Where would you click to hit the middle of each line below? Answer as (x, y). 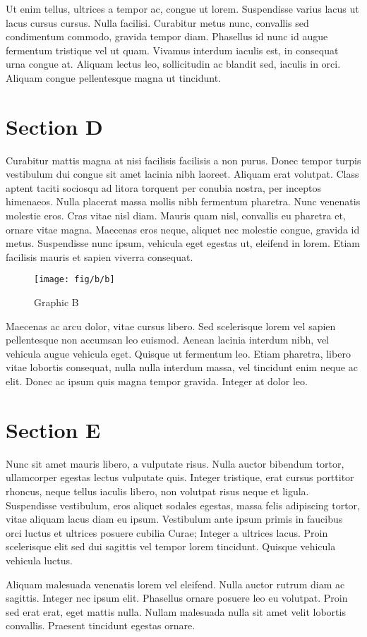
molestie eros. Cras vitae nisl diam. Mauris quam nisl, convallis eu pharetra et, (176, 216)
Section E (53, 429)
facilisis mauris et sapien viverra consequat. (100, 256)
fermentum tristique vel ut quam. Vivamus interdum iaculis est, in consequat (172, 50)
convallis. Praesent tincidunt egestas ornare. (101, 625)
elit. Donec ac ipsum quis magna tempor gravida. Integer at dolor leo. (157, 381)
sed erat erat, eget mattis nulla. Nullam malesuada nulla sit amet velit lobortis (176, 611)
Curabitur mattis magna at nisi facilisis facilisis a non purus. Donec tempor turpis (183, 160)
